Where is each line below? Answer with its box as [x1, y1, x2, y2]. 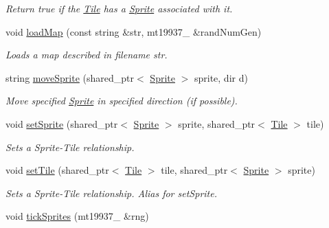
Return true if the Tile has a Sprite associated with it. [5, 1, 233, 15]
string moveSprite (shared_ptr [5, 70, 135, 84]
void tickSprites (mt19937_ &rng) [5, 209, 149, 223]
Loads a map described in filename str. [5, 47, 168, 62]
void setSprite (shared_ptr [5, 116, 118, 130]
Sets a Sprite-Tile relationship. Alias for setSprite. [5, 185, 217, 200]
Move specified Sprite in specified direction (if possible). [5, 93, 238, 108]
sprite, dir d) [194, 70, 248, 84]
